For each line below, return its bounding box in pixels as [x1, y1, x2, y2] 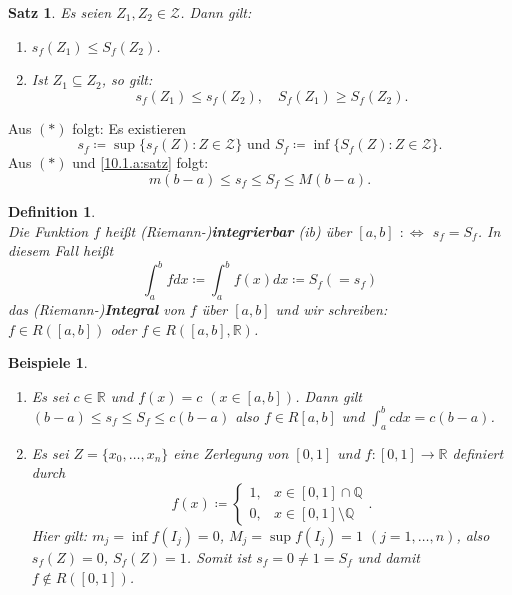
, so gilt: [101, 69, 153, 90]
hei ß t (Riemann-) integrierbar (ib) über [105, 220, 352, 241]
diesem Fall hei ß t [8, 240, 114, 261]
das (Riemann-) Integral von [8, 299, 185, 320]
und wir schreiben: [275, 299, 388, 320]
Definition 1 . [8, 200, 96, 221]
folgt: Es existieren [72, 117, 187, 138]
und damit [357, 546, 420, 567]
